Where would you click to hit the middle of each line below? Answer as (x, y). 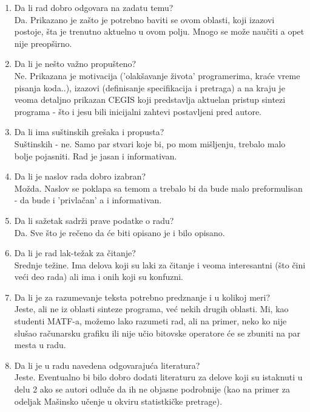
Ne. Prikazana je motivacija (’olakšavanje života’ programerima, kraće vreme (157, 75)
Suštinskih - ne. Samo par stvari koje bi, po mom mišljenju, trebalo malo (150, 143)
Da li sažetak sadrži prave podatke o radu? (94, 220)
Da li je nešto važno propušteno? (75, 64)
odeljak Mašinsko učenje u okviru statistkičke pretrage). (118, 401)
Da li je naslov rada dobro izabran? (80, 176)
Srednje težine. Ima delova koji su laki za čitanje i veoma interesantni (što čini (160, 264)
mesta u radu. (40, 345)
